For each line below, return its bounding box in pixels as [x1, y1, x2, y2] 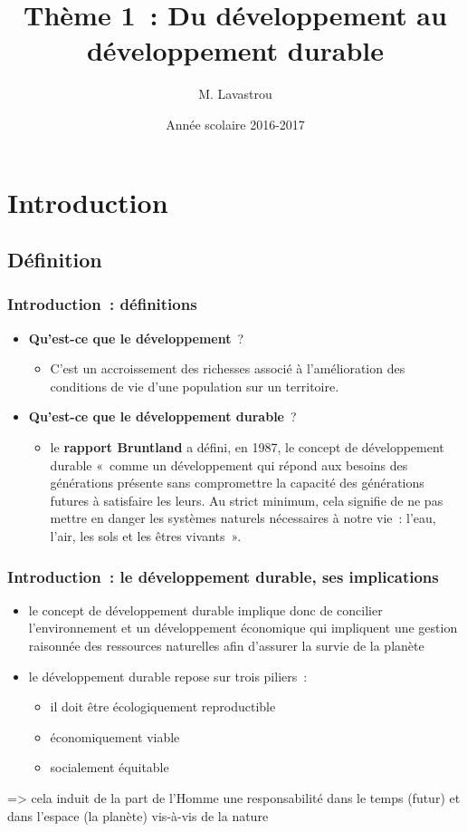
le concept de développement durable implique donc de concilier [28, 600, 383, 619]
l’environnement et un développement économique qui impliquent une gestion [28, 618, 458, 637]
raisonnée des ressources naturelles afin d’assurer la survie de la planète [28, 636, 424, 655]
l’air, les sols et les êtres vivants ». [50, 527, 242, 546]
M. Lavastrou [198, 84, 272, 103]
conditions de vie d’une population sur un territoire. [50, 376, 339, 395]
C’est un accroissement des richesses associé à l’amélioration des [50, 359, 405, 378]
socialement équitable [50, 758, 169, 777]
